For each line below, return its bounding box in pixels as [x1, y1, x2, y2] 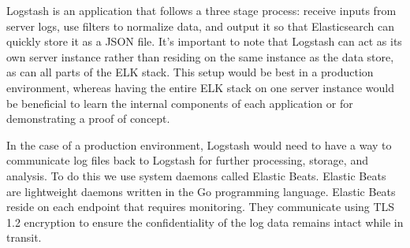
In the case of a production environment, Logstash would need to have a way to [6, 136, 392, 153]
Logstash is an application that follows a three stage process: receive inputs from [6, 2, 397, 18]
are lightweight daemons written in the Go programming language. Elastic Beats [6, 183, 396, 199]
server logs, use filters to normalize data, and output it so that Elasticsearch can [6, 17, 395, 34]
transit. [6, 229, 42, 246]
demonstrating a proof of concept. [6, 110, 170, 127]
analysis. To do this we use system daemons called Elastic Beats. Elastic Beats [6, 167, 386, 183]
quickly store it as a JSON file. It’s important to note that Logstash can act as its [6, 33, 402, 50]
